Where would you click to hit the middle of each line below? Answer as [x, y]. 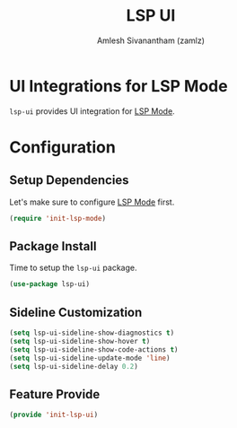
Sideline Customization [76, 312]
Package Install [53, 246]
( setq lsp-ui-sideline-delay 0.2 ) [74, 366]
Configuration [63, 147]
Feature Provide [55, 394]
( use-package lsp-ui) [50, 284]
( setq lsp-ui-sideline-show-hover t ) [80, 341]
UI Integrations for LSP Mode [118, 86]
